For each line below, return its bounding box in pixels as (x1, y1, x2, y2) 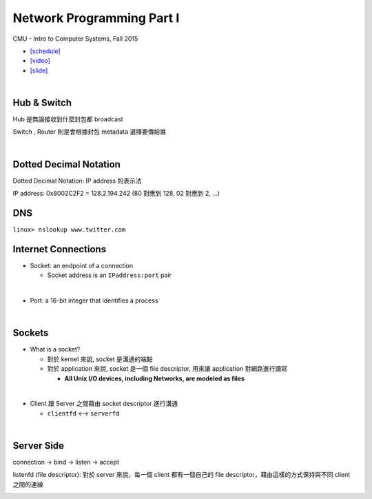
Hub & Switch (12, 96, 72, 108)
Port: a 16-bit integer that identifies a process (30, 296, 158, 305)
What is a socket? (30, 345, 81, 354)
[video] (30, 57, 51, 65)
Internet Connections (12, 243, 107, 255)
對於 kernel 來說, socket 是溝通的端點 (47, 355, 153, 363)
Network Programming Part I (12, 10, 180, 26)
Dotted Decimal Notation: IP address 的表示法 (12, 176, 142, 185)
